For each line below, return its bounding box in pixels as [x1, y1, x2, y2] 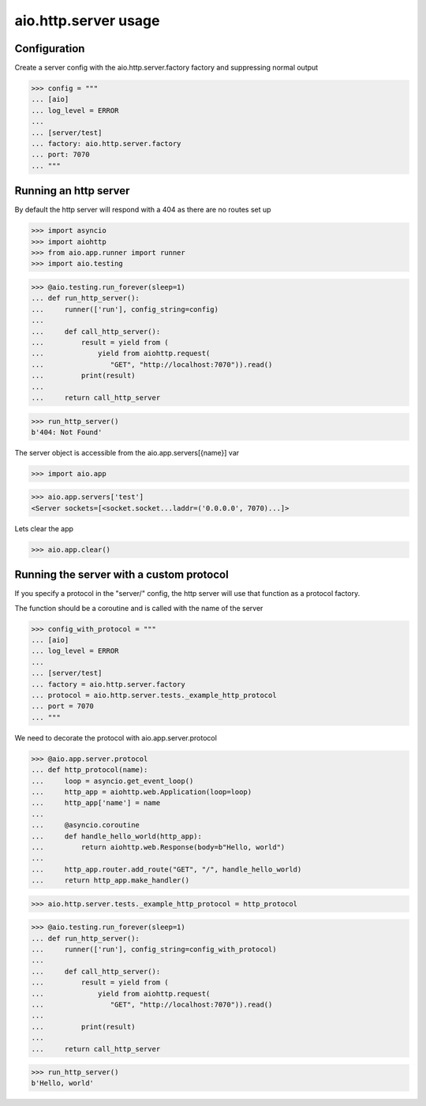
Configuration [14, 42, 85, 55]
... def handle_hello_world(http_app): [31, 831, 203, 841]
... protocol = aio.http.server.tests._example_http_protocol [31, 691, 277, 700]
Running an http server [14, 184, 130, 197]
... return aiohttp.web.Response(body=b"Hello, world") [31, 842, 286, 852]
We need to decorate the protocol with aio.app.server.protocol [14, 733, 217, 742]
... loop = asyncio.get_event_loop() [31, 776, 194, 785]
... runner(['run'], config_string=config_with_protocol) [31, 945, 277, 954]
